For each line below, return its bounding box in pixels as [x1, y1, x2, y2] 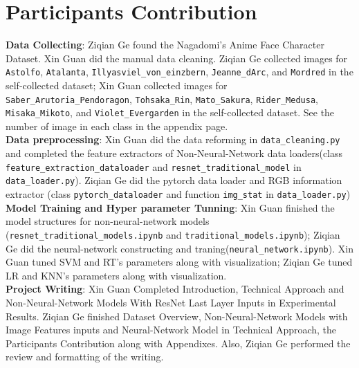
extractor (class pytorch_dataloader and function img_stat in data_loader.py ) [6, 187, 351, 201]
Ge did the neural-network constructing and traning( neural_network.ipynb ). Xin [6, 241, 353, 255]
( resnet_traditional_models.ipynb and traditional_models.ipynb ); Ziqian [6, 227, 340, 241]
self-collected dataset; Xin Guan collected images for [6, 77, 228, 92]
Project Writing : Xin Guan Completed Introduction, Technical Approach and [6, 282, 344, 296]
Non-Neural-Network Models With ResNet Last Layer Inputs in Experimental [6, 295, 336, 309]
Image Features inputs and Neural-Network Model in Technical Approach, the [6, 322, 337, 337]
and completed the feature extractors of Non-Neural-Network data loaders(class [6, 146, 343, 160]
